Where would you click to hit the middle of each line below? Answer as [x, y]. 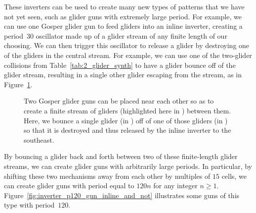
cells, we [234, 176]
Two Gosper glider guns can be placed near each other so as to [119, 101]
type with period [29, 205]
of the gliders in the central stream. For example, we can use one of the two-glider [128, 55]
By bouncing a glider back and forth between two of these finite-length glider [121, 156]
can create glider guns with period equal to [69, 186]
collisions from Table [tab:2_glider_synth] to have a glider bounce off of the [120, 65]
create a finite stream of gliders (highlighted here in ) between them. [128, 110]
